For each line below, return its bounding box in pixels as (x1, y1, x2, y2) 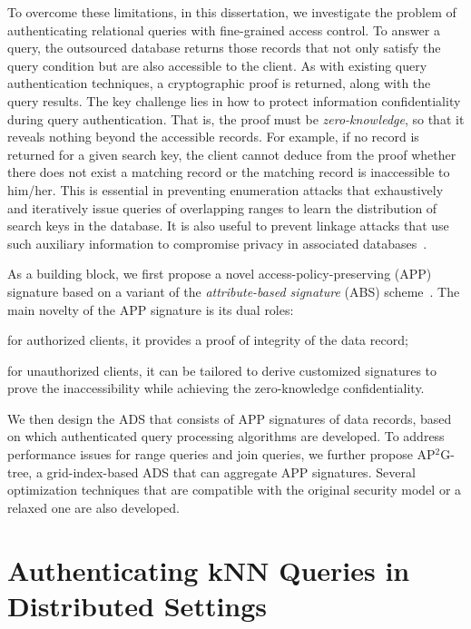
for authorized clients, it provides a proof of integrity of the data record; (7, 330, 408, 349)
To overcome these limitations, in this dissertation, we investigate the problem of (7, 3, 456, 21)
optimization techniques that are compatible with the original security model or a (7, 480, 462, 499)
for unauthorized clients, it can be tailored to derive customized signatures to (7, 360, 437, 379)
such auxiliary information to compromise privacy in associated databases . (7, 233, 427, 252)
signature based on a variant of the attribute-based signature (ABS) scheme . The (7, 281, 460, 300)
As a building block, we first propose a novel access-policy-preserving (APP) (7, 264, 432, 283)
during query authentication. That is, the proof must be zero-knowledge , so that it (7, 109, 465, 128)
